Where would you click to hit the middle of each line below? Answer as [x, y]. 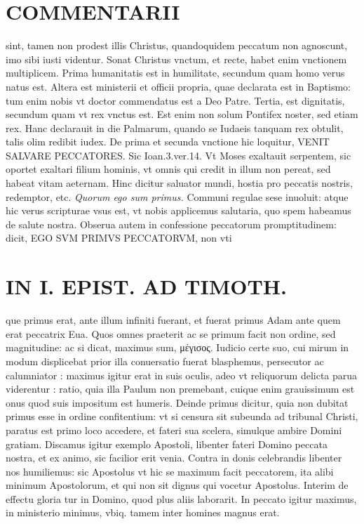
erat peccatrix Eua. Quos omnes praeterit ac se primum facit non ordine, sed [171, 333]
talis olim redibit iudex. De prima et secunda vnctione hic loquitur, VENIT [168, 142]
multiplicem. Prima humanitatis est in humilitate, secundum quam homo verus [175, 73]
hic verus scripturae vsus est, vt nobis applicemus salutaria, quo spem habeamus [178, 210]
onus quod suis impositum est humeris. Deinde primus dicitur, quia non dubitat [177, 402]
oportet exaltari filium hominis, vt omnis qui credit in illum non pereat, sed [168, 169]
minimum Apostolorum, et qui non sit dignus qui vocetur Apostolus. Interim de [177, 485]
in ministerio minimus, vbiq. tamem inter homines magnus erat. [143, 512]
